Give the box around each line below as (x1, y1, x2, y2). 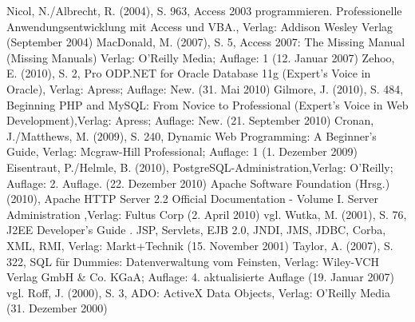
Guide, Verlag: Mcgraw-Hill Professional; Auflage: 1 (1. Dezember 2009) (6, 143, 358, 160)
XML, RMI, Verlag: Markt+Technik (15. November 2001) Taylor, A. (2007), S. (6, 237, 393, 253)
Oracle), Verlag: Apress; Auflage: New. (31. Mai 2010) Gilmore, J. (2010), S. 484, (6, 80, 404, 97)
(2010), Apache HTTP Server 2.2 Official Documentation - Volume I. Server (6, 190, 379, 207)
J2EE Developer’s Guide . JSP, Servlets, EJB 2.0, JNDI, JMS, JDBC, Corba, (6, 221, 386, 238)
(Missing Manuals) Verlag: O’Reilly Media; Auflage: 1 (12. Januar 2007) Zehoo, (6, 49, 395, 66)
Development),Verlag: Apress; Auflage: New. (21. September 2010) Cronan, (6, 112, 374, 129)
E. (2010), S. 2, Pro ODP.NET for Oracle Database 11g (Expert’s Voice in (6, 65, 371, 81)
